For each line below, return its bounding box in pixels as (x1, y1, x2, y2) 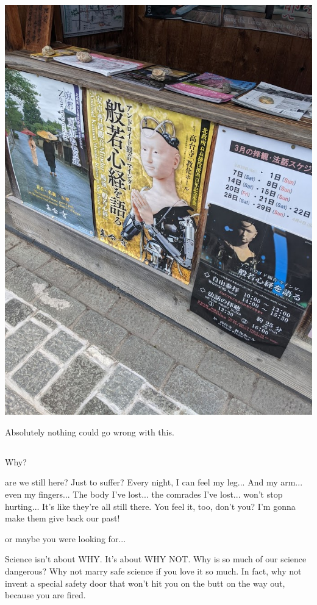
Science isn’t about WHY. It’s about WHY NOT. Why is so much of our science (5, 553, 307, 565)
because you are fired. (5, 589, 86, 601)
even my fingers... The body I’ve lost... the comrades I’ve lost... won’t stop (5, 488, 283, 500)
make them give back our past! (5, 512, 120, 524)
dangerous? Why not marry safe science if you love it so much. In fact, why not (5, 564, 302, 577)
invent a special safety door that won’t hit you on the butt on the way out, (5, 576, 285, 589)
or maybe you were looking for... (5, 532, 126, 545)
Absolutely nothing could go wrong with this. (5, 425, 174, 438)
